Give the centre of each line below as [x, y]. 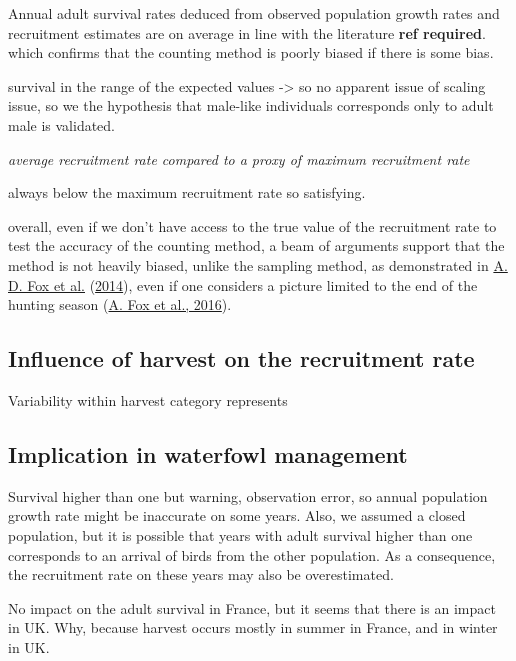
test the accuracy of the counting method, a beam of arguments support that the [256, 245]
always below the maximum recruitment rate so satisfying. [187, 192]
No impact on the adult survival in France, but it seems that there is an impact [252, 607]
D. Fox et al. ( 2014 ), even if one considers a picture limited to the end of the [243, 284]
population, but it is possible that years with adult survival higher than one [240, 534]
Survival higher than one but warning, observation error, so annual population [248, 495]
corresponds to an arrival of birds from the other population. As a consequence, [252, 554]
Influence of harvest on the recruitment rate [241, 358]
